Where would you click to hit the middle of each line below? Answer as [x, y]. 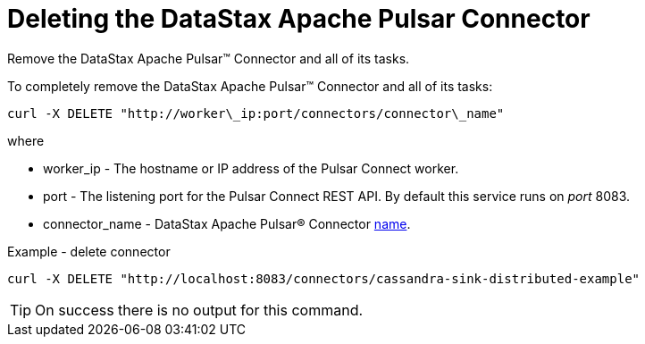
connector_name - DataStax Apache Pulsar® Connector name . [227, 223]
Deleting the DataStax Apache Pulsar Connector [299, 19]
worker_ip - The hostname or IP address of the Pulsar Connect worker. [251, 168]
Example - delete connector [89, 251]
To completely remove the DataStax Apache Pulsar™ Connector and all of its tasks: [250, 86]
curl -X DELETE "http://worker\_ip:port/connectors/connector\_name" [256, 113]
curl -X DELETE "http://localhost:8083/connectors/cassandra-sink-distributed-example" [324, 278]
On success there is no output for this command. [199, 310]
